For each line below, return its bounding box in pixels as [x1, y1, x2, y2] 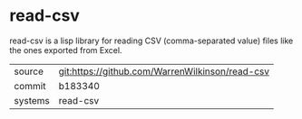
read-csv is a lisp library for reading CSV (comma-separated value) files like [9, 35, 294, 46]
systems [14, 94, 50, 106]
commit [14, 79, 46, 92]
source [14, 65, 44, 78]
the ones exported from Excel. [9, 44, 122, 55]
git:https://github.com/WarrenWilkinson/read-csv [58, 65, 270, 78]
